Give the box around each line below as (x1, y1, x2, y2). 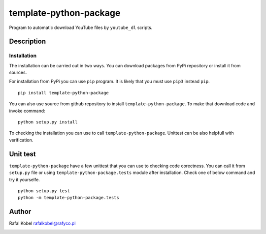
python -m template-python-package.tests (18, 195, 119, 201)
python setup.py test (18, 188, 70, 194)
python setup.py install (18, 119, 78, 125)
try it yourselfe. (9, 176, 40, 182)
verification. (9, 137, 33, 143)
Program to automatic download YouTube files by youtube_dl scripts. (9, 25, 153, 30)
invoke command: (9, 108, 45, 114)
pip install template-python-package (18, 90, 109, 95)
